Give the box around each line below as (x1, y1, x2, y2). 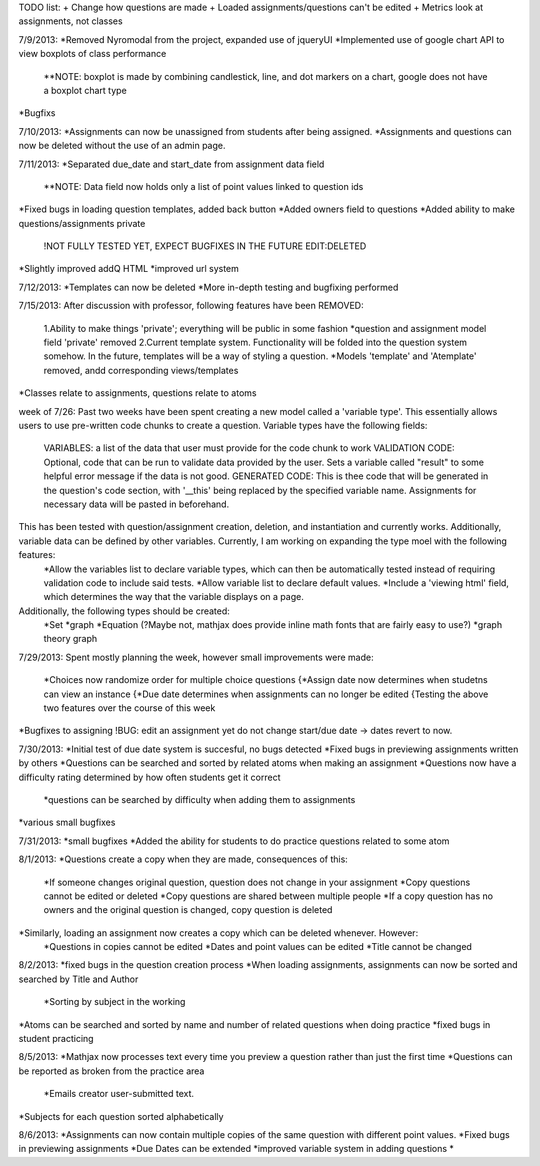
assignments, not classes (18, 15, 124, 27)
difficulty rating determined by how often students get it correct (18, 771, 281, 783)
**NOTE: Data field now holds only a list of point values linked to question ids (43, 180, 364, 192)
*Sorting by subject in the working (43, 996, 186, 1008)
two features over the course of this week (43, 702, 216, 714)
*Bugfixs (18, 107, 56, 119)
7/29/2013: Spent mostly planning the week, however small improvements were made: (18, 651, 374, 663)
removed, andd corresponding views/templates (43, 364, 239, 376)
